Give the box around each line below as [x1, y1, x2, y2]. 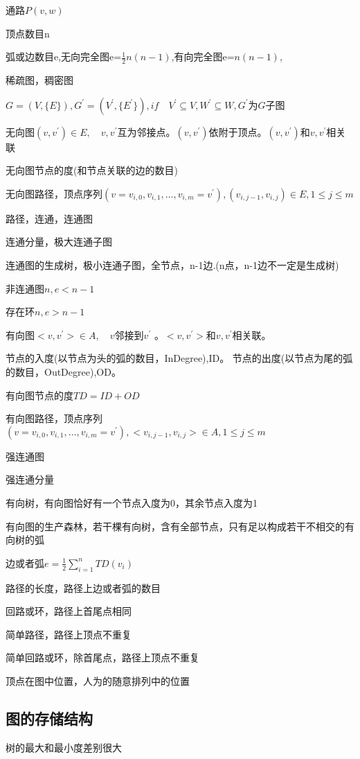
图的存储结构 [6, 707, 93, 729]
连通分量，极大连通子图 [6, 234, 112, 249]
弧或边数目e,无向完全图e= [6, 49, 122, 64]
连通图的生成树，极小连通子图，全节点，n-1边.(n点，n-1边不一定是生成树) [6, 257, 339, 272]
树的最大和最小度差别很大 [6, 740, 122, 754]
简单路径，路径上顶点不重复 [6, 627, 132, 641]
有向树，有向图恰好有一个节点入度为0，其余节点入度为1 [6, 495, 258, 509]
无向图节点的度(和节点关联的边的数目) [6, 163, 178, 177]
